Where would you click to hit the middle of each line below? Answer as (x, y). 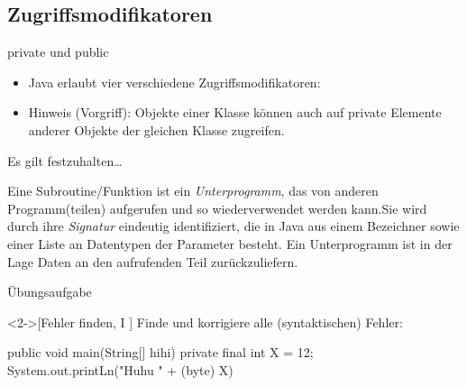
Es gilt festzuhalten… (65, 160)
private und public (58, 52)
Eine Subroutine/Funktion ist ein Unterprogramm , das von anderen (193, 191)
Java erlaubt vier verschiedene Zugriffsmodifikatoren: (174, 82)
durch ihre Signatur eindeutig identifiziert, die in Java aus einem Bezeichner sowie (233, 226)
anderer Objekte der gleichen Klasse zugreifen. (156, 129)
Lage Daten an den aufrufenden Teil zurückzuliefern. (153, 261)
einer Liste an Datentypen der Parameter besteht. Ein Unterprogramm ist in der (230, 243)
